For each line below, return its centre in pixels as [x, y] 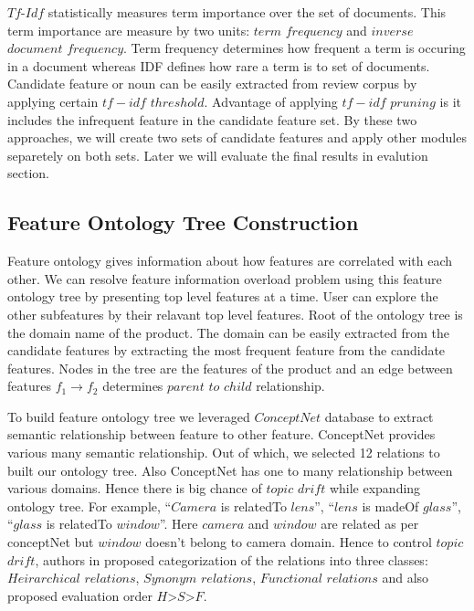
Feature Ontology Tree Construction [183, 222]
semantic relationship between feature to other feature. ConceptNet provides [221, 434]
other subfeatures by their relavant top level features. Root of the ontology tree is [235, 314]
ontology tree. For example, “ [90, 506]
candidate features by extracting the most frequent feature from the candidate [226, 350]
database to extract [379, 416]
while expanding [375, 488]
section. [28, 173]
